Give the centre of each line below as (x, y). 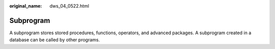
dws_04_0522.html (69, 6)
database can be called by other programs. (55, 40)
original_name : (26, 6)
